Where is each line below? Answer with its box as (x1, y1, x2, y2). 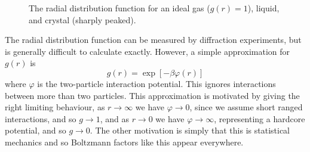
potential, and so (5, 124, 66, 137)
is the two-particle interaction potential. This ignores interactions (37, 77, 276, 89)
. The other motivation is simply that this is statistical (90, 124, 290, 137)
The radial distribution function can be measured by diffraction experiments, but (5, 33, 302, 46)
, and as (100, 112, 129, 125)
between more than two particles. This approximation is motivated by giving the (5, 89, 300, 101)
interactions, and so (5, 112, 76, 125)
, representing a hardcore (214, 112, 305, 125)
